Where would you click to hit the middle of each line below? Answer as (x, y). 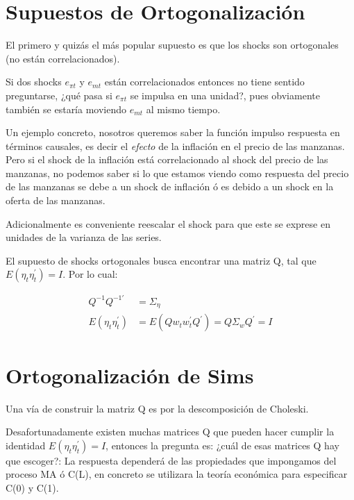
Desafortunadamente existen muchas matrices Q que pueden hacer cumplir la (170, 432)
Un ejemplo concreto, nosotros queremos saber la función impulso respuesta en (173, 132)
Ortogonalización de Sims (130, 375)
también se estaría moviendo (66, 109)
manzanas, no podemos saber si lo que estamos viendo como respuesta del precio (177, 173)
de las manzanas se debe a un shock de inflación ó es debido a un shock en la (170, 186)
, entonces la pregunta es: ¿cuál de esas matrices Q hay (222, 445)
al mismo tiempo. (183, 109)
